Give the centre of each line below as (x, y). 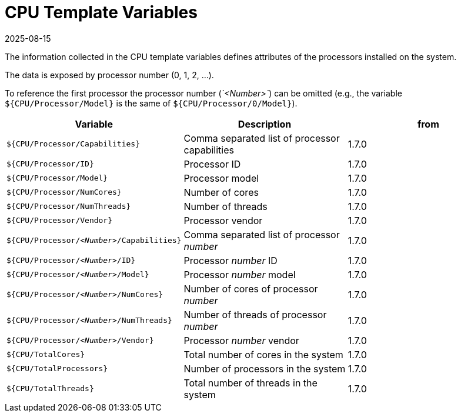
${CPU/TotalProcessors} (57, 369)
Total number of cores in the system (263, 354)
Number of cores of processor (251, 288)
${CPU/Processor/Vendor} (60, 221)
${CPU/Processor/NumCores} (64, 192)
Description (265, 124)
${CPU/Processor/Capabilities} (73, 144)
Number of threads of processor (255, 314)
